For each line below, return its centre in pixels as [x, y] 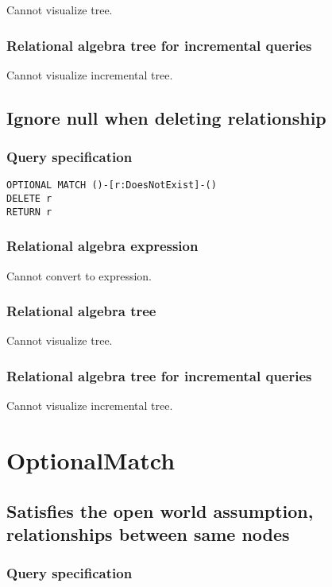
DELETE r [29, 199]
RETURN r [29, 212]
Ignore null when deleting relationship [166, 117]
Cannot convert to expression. [79, 275]
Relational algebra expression [102, 246]
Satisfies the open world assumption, [160, 510]
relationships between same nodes [148, 533]
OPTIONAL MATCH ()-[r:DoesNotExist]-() [112, 185]
